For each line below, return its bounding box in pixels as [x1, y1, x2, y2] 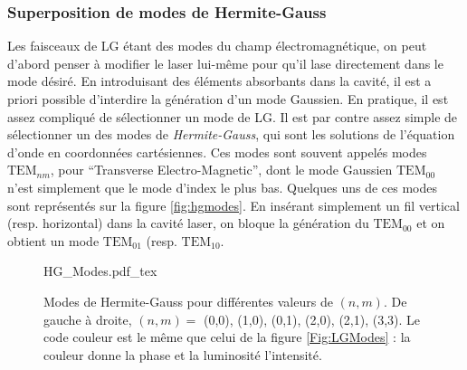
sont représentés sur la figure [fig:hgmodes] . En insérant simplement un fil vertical [7, 195, 460, 214]
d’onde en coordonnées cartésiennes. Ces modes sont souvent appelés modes [7, 142, 427, 161]
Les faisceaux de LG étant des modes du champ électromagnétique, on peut [7, 36, 427, 55]
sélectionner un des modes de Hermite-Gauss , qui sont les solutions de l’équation [7, 125, 455, 144]
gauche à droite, [43, 309, 132, 328]
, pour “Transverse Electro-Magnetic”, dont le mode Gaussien [50, 160, 393, 179]
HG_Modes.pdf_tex [43, 261, 157, 280]
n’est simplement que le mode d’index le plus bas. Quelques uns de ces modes [7, 177, 438, 196]
